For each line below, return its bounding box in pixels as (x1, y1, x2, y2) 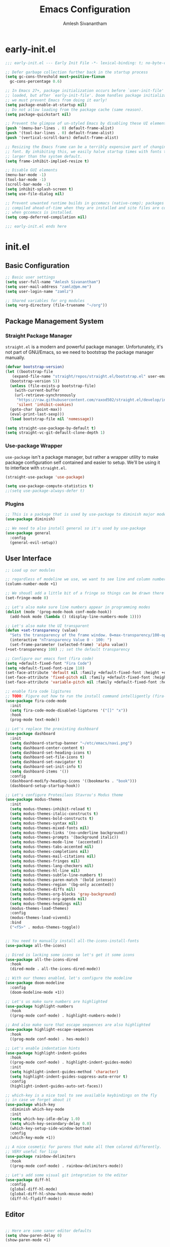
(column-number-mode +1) (5, 581, 58, 587)
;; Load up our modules (5, 568, 56, 573)
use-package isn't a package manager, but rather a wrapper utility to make (5, 454, 159, 460)
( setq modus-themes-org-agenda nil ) (10, 896, 87, 901)
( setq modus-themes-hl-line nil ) (10, 868, 80, 873)
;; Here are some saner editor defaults (5, 1228, 92, 1233)
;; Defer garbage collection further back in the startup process (5, 70, 148, 75)
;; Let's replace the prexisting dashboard (5, 726, 99, 732)
